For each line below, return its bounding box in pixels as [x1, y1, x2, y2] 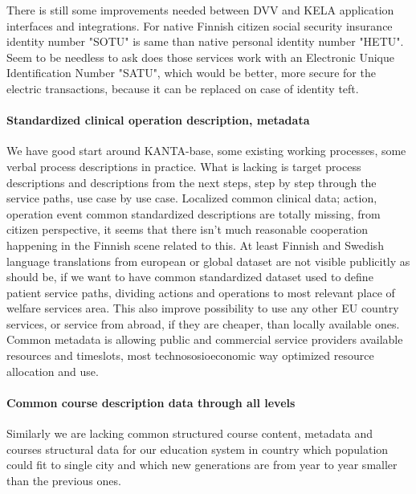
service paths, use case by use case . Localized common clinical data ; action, [6, 190, 377, 206]
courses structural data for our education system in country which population [6, 440, 389, 457]
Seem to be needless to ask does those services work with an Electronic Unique [6, 48, 394, 65]
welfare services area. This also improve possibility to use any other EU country [6, 300, 399, 316]
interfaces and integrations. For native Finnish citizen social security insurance [6, 17, 393, 34]
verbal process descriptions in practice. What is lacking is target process [6, 157, 361, 174]
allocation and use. [6, 362, 99, 379]
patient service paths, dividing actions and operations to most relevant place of [6, 284, 395, 300]
